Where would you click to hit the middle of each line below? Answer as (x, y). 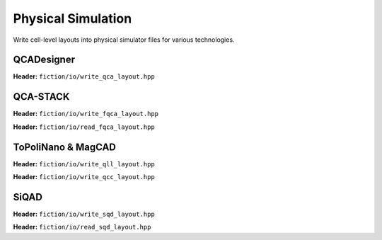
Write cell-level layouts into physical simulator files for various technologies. (124, 40)
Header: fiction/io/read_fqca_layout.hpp (84, 127)
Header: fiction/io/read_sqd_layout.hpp (82, 227)
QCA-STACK (41, 97)
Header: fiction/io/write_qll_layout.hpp (84, 164)
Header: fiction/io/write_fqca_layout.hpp (86, 114)
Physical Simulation (73, 18)
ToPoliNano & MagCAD (64, 147)
